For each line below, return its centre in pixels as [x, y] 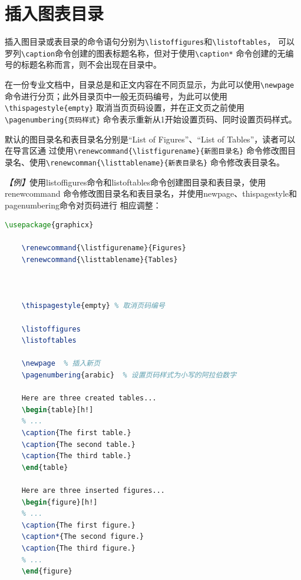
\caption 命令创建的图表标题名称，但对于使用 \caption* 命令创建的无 [153, 53]
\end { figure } [47, 571]
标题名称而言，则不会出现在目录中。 [91, 64]
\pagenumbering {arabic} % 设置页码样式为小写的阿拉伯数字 [129, 375]
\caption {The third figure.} [78, 548]
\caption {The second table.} [78, 444]
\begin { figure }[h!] [59, 502]
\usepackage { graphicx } [49, 225]
